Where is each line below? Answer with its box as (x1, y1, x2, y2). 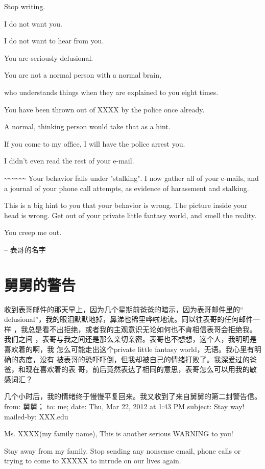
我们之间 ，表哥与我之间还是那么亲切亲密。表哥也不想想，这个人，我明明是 (4, 334, 257, 344)
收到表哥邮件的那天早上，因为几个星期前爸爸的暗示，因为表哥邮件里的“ (4, 303, 244, 314)
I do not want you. (4, 18, 62, 29)
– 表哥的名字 (4, 244, 46, 254)
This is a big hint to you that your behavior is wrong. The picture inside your (4, 200, 248, 210)
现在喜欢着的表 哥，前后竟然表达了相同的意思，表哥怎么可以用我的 (25, 364, 250, 374)
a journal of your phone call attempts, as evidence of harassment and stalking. (4, 182, 249, 193)
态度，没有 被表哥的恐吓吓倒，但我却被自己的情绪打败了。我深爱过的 (18, 354, 250, 364)
